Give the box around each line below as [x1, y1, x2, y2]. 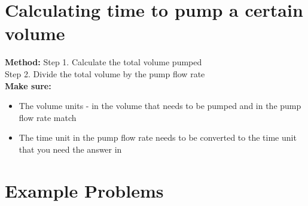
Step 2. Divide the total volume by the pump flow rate [5, 67, 205, 80]
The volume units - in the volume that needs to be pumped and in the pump [19, 99, 301, 112]
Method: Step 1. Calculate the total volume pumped [5, 56, 202, 68]
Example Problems [5, 178, 164, 202]
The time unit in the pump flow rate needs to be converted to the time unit [19, 131, 297, 144]
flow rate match [19, 111, 77, 123]
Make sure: [5, 79, 51, 92]
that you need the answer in [19, 143, 122, 155]
